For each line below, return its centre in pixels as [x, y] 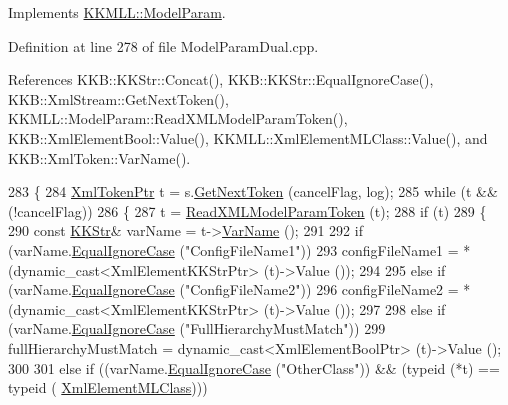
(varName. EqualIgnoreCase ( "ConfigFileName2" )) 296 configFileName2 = [233, 289]
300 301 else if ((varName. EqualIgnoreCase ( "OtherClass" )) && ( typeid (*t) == [254, 367]
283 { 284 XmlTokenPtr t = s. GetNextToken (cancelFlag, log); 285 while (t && [253, 191]
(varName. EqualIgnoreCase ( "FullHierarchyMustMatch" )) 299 [197, 328]
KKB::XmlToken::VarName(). [99, 157]
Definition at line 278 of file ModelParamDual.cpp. [163, 45]
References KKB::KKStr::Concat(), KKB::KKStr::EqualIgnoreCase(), [221, 79]
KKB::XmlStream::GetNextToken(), [118, 98]
